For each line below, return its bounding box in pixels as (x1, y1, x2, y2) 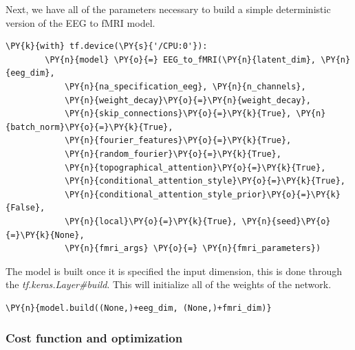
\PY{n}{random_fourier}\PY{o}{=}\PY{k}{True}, (64, 149, 281, 159)
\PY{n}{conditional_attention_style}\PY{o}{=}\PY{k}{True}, (64, 176, 345, 186)
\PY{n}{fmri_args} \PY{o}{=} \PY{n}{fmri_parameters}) (64, 243, 321, 254)
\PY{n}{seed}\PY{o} (241, 216, 331, 226)
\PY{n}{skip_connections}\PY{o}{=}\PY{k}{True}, (64, 109, 292, 119)
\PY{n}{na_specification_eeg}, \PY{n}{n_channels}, (64, 81, 306, 91)
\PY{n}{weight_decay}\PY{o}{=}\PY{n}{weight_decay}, (64, 95, 311, 105)
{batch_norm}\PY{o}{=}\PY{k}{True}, (6, 122, 173, 132)
